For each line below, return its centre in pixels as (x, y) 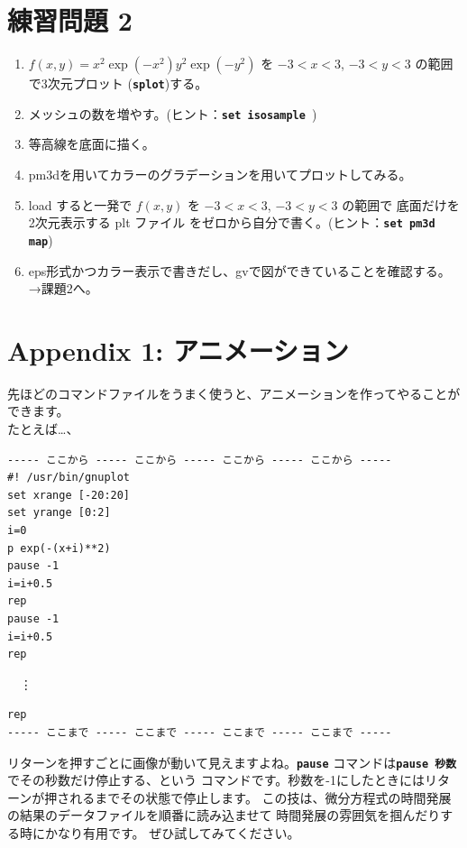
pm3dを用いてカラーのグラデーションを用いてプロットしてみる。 (220, 175)
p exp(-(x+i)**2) (59, 548)
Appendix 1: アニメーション (178, 350)
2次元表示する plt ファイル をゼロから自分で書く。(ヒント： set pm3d (232, 222)
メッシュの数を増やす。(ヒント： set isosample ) (173, 113)
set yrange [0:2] (59, 513)
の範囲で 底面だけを (401, 204)
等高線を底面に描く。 (92, 144)
